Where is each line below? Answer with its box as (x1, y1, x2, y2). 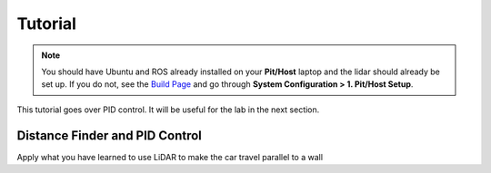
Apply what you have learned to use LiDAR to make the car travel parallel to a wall (16, 151, 323, 162)
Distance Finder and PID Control (16, 128, 202, 143)
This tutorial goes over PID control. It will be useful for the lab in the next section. (16, 104, 320, 115)
